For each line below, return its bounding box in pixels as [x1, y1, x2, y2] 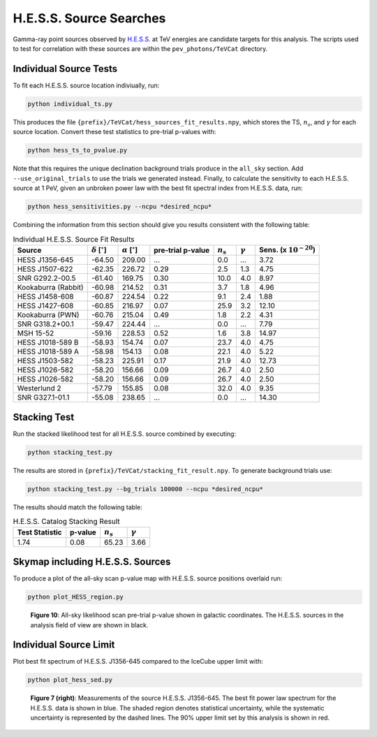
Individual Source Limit [13, 639, 115, 651]
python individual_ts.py [27, 100, 113, 108]
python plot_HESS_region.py [27, 593, 124, 601]
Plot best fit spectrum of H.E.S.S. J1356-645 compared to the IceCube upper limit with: [13, 657, 263, 666]
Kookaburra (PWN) [17, 310, 80, 320]
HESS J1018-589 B [17, 337, 80, 347]
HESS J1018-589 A [17, 346, 80, 356]
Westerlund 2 [17, 384, 61, 393]
